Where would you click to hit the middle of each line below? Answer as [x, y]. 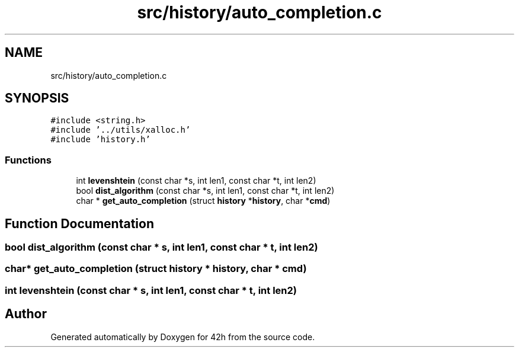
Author [26, 314]
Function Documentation [79, 223]
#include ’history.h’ [100, 140]
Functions [28, 160]
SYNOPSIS [37, 98]
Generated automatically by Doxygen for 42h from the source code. [183, 337]
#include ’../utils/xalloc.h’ [121, 130]
